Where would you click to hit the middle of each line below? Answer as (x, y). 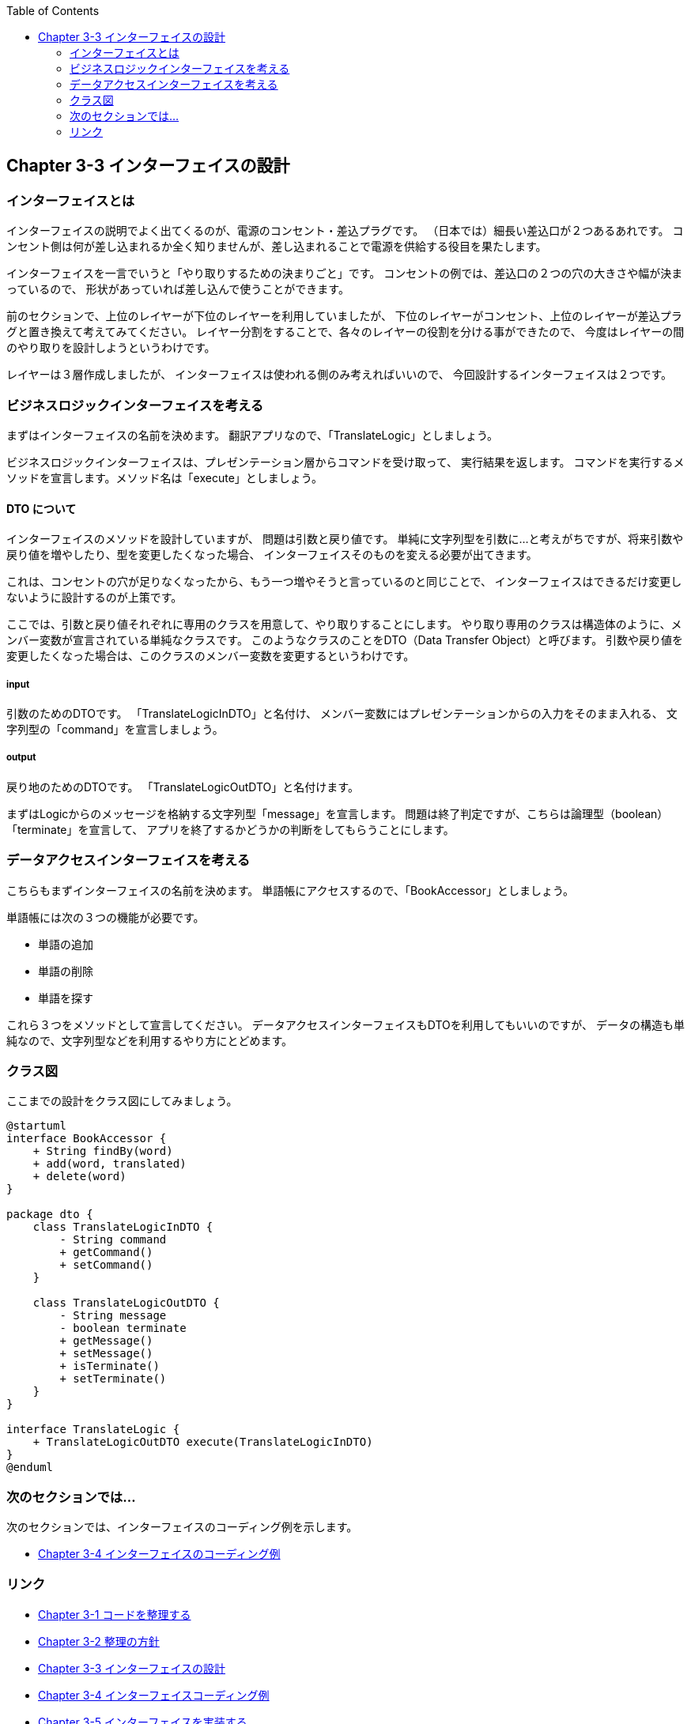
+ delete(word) (79, 1177)
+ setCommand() (106, 1265)
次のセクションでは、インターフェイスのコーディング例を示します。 (182, 1527)
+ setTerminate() (113, 1379)
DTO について (42, 508)
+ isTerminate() (110, 1366)
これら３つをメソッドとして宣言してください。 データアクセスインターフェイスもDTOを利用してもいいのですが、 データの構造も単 (345, 1024)
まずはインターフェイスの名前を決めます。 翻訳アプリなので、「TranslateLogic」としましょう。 (253, 435)
